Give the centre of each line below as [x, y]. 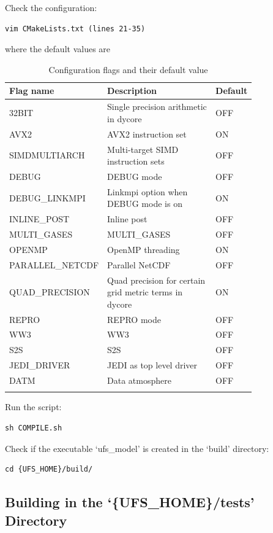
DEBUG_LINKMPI [47, 197]
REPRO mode [134, 319]
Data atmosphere [139, 380]
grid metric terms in [145, 292]
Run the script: [33, 407]
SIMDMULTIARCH [47, 155]
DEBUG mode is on [145, 204]
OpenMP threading [144, 249]
